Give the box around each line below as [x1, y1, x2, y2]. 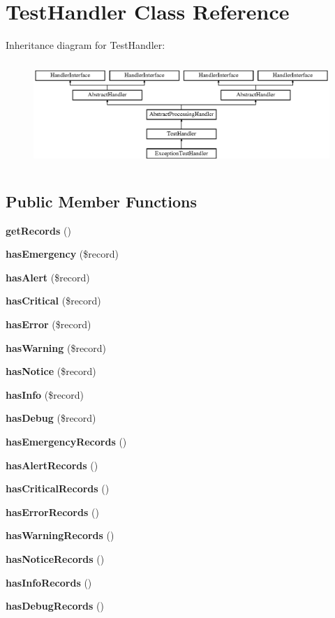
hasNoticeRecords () [6, 552, 105, 566]
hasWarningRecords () [6, 528, 114, 543]
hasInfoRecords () [6, 575, 92, 589]
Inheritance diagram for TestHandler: [6, 38, 165, 52]
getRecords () [6, 223, 71, 237]
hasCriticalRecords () [6, 481, 110, 496]
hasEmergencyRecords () [6, 434, 127, 449]
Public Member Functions [6, 190, 197, 212]
